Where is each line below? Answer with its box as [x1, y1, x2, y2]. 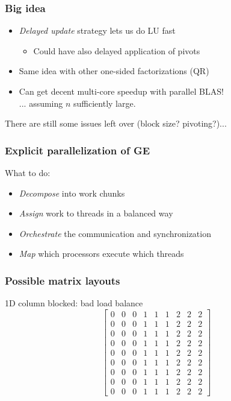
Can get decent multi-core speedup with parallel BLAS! [19, 85, 224, 97]
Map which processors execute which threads [19, 247, 184, 260]
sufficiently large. [73, 96, 136, 109]
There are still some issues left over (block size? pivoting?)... [5, 117, 227, 130]
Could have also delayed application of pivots [33, 44, 200, 57]
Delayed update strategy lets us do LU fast [19, 24, 176, 37]
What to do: [5, 166, 51, 178]
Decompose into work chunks [19, 186, 125, 199]
